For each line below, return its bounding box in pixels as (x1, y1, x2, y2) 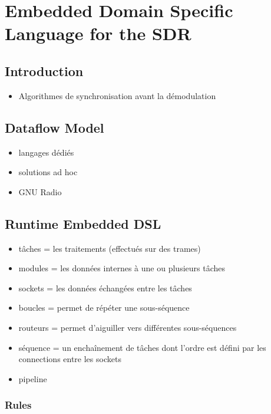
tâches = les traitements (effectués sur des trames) (18, 242, 201, 254)
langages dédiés (18, 146, 74, 158)
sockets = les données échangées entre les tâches (18, 281, 192, 294)
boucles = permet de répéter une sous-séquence (18, 301, 190, 314)
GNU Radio (18, 185, 62, 198)
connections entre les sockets (18, 353, 121, 365)
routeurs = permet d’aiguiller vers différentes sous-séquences (18, 321, 237, 333)
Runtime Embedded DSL (5, 214, 161, 232)
